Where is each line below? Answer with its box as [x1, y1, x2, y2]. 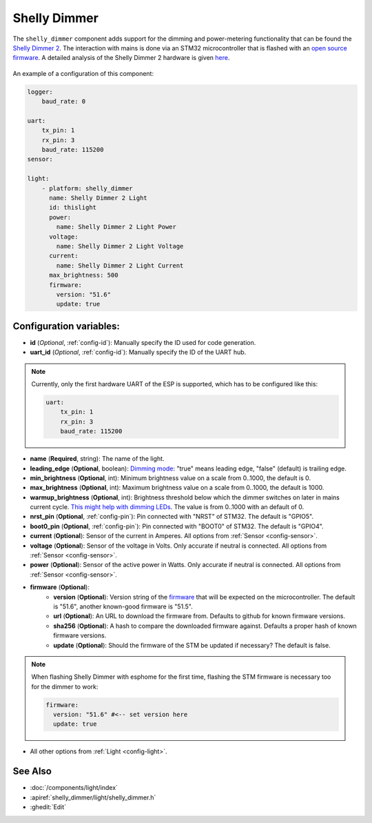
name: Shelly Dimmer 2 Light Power [56, 223, 177, 231]
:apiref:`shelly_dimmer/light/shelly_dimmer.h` [30, 793, 156, 802]
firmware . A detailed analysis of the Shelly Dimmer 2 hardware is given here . [12, 54, 230, 62]
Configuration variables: [12, 320, 121, 332]
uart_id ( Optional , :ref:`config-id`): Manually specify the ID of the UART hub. [30, 348, 247, 357]
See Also [12, 766, 52, 777]
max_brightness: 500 [49, 271, 118, 279]
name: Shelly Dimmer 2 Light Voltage [56, 242, 184, 250]
